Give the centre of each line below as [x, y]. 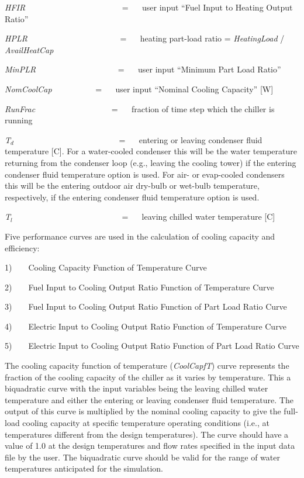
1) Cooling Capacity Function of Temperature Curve [106, 267]
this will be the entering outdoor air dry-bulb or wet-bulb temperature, [132, 186]
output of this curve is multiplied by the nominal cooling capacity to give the [143, 411]
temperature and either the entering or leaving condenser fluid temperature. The [149, 399]
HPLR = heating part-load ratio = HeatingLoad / [145, 38]
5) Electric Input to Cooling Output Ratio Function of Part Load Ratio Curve [152, 346]
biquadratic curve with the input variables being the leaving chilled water [137, 388]
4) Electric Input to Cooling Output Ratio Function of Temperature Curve [146, 326]
